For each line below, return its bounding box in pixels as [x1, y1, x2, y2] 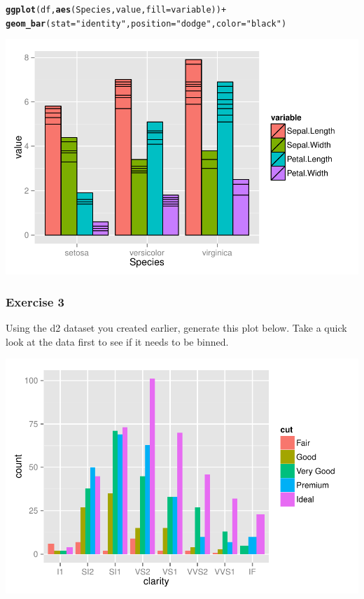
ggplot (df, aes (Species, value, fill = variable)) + [6, 5, 227, 15]
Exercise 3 [6, 293, 64, 310]
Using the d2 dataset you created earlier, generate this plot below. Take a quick [6, 320, 347, 335]
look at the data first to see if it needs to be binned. [6, 334, 229, 348]
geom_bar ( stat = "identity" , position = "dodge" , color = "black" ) [6, 18, 287, 29]
